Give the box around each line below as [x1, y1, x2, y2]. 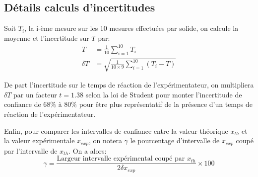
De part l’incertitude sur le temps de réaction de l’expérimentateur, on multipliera [4, 80, 254, 90]
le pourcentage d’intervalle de [130, 135, 220, 146]
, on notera [89, 135, 122, 146]
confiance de [4, 99, 41, 109]
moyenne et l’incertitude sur [4, 32, 89, 43]
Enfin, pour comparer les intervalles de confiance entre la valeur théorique [4, 125, 228, 136]
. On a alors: [68, 145, 107, 156]
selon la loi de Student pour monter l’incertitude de [85, 89, 242, 99]
